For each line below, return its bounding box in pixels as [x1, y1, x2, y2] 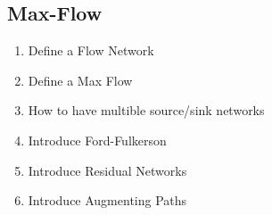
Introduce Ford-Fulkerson [28, 130, 167, 149]
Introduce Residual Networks [28, 161, 187, 179]
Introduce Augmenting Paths [28, 191, 187, 210]
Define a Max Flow [28, 70, 133, 89]
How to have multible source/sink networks [28, 101, 265, 120]
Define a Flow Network [28, 41, 154, 60]
